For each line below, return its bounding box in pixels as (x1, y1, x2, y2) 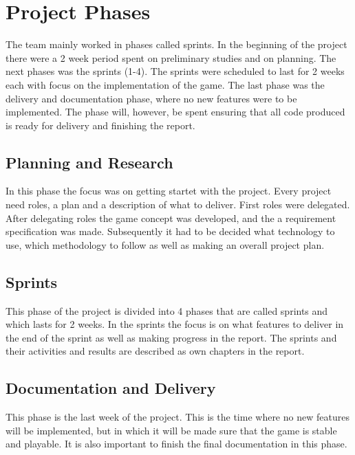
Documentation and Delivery (6, 377, 216, 399)
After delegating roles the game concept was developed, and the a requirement (6, 210, 336, 225)
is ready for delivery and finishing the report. (6, 118, 195, 132)
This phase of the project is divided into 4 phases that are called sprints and (6, 303, 328, 318)
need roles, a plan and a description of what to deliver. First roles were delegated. (6, 197, 350, 212)
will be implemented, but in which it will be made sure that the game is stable (6, 423, 337, 437)
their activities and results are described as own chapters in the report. (6, 344, 305, 358)
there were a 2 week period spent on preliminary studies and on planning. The (6, 50, 336, 65)
